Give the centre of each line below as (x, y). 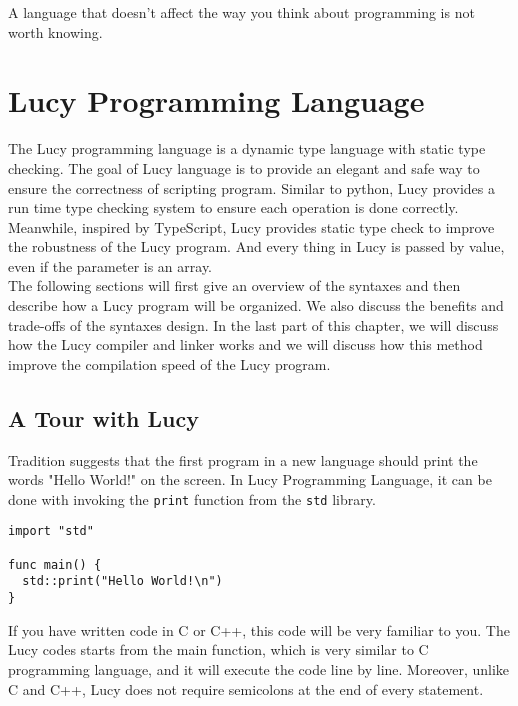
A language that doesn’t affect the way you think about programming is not (241, 12)
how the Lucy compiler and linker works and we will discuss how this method (245, 344)
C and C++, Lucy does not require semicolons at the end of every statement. (246, 688)
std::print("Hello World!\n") (122, 581)
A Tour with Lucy (103, 417)
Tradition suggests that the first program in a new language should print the (243, 459)
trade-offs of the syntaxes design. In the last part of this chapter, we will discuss (253, 324)
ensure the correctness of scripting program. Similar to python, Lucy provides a (252, 187)
